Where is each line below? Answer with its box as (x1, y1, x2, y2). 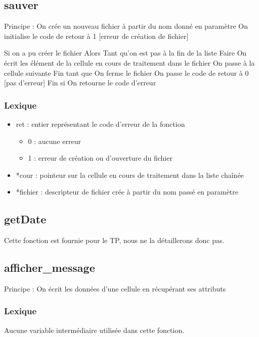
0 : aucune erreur (28, 135, 81, 146)
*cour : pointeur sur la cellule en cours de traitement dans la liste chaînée (16, 169, 244, 180)
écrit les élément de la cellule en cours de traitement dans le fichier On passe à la (4, 57, 255, 68)
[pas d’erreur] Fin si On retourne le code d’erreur (4, 77, 156, 88)
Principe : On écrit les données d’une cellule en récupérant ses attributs (4, 283, 226, 294)
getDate (4, 211, 47, 227)
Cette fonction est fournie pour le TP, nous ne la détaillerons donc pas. (4, 235, 225, 246)
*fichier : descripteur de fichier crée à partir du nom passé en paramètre (16, 186, 239, 197)
